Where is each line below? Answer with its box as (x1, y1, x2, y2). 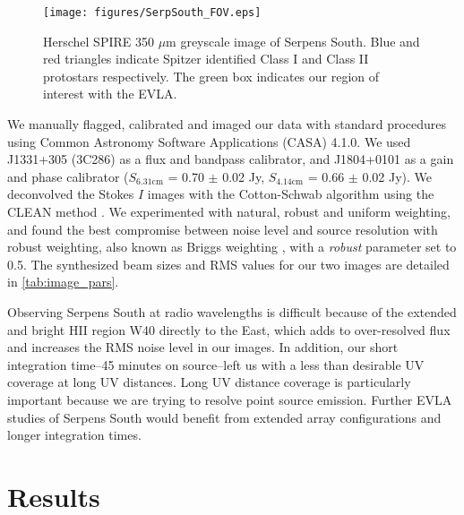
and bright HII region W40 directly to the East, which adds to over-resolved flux (7, 320, 451, 339)
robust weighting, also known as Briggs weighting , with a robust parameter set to (7, 237, 457, 256)
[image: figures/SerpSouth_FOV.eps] (43, 6, 262, 19)
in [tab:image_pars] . (7, 272, 119, 291)
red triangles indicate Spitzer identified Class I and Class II (43, 49, 369, 68)
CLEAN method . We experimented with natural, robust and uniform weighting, (7, 202, 451, 220)
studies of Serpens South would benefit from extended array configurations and (7, 408, 442, 426)
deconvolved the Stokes (7, 185, 134, 203)
